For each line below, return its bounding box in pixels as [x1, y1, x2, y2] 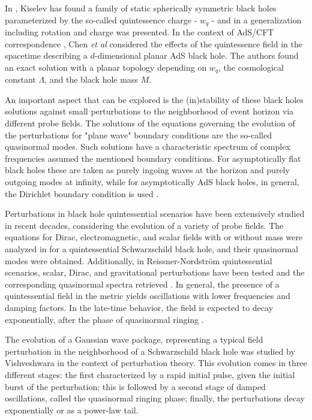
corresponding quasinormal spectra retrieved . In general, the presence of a [5, 277, 280, 290]
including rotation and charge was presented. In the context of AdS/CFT [5, 26, 274, 38]
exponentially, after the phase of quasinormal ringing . [5, 313, 204, 325]
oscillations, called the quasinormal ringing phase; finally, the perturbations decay [5, 392, 305, 404]
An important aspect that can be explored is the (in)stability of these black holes [5, 93, 304, 105]
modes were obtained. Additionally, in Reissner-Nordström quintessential [5, 254, 272, 267]
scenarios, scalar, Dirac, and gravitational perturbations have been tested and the [5, 266, 305, 279]
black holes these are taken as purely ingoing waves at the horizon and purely [5, 164, 290, 176]
